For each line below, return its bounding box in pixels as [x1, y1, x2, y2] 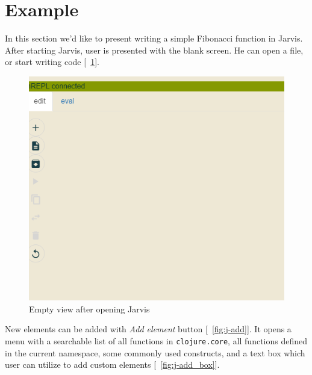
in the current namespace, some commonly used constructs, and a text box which [5, 346, 305, 359]
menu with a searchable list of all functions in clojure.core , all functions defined [5, 334, 308, 347]
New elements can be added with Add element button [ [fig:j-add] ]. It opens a [5, 323, 292, 335]
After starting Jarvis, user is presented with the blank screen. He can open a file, [5, 43, 304, 56]
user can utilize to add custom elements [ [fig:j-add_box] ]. [5, 358, 220, 371]
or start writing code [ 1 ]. [5, 55, 99, 68]
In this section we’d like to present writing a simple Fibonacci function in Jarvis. [5, 32, 303, 45]
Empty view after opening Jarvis [29, 302, 150, 315]
